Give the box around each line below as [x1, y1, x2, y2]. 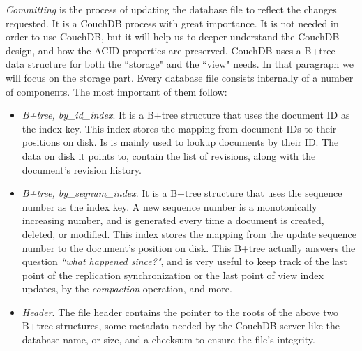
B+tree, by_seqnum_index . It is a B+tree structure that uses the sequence [22, 186, 342, 200]
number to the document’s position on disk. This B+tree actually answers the [22, 240, 356, 255]
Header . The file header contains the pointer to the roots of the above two [22, 304, 339, 319]
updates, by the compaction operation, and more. [22, 281, 232, 296]
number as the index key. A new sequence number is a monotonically [22, 199, 317, 214]
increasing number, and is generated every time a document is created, [22, 213, 324, 227]
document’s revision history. [22, 162, 142, 177]
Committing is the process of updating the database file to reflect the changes [6, 2, 337, 16]
